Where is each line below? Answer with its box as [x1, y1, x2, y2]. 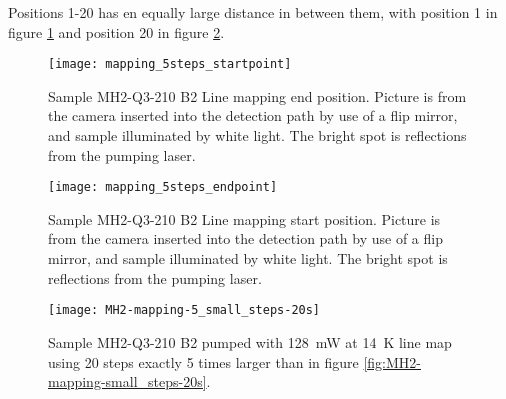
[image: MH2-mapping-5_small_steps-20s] [48, 303, 321, 318]
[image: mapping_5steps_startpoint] [48, 57, 292, 72]
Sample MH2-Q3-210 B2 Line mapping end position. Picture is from [48, 85, 467, 106]
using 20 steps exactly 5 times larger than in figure [48, 351, 359, 372]
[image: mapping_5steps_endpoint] [48, 180, 278, 195]
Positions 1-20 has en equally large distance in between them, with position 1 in [8, 2, 498, 22]
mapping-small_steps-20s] [48, 371, 207, 392]
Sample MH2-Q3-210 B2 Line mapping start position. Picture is [48, 208, 441, 229]
